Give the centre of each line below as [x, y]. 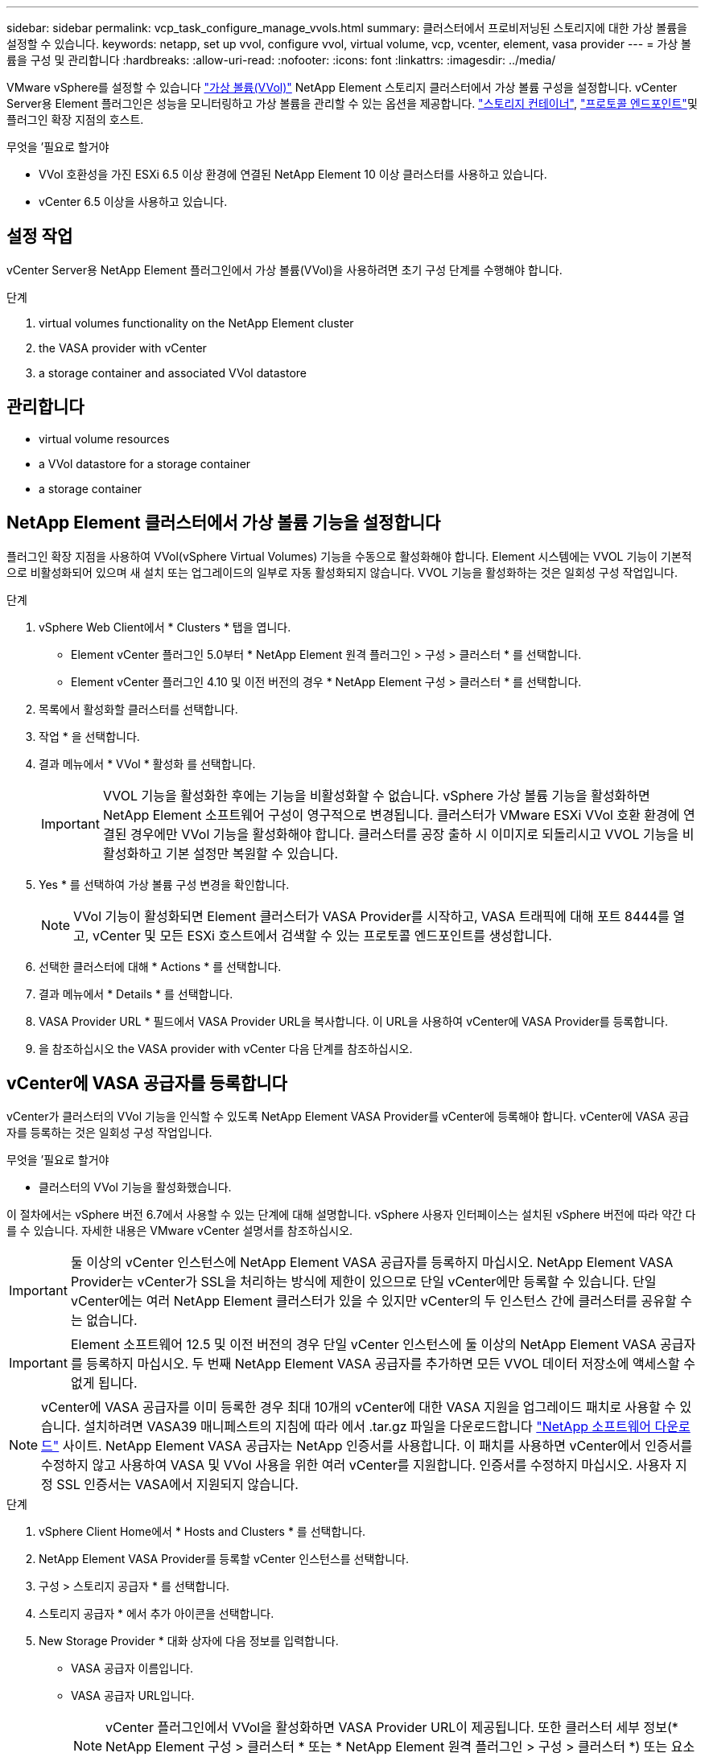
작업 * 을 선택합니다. [89, 736]
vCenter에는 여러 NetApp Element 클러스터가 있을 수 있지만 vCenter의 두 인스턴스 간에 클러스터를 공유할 [373, 1301]
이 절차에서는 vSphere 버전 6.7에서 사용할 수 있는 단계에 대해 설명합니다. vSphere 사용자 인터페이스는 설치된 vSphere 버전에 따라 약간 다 [351, 1215]
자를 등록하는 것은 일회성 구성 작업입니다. [109, 1133]
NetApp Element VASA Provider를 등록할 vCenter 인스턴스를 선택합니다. [224, 1559]
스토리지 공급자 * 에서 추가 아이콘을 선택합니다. [157, 1614]
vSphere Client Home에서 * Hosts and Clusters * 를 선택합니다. [202, 1532]
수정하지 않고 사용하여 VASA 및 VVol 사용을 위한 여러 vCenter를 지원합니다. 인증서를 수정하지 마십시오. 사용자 [357, 1465]
